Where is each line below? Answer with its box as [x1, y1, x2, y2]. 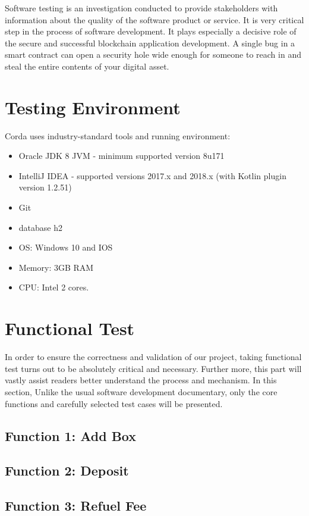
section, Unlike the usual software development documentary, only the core [5, 385, 278, 398]
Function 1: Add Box [5, 426, 136, 445]
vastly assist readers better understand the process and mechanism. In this [5, 374, 277, 386]
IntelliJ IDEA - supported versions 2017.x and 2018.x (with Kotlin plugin [18, 169, 286, 182]
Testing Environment [5, 95, 181, 119]
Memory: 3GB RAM [18, 261, 94, 273]
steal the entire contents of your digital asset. [5, 60, 169, 72]
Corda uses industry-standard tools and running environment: [5, 129, 231, 142]
